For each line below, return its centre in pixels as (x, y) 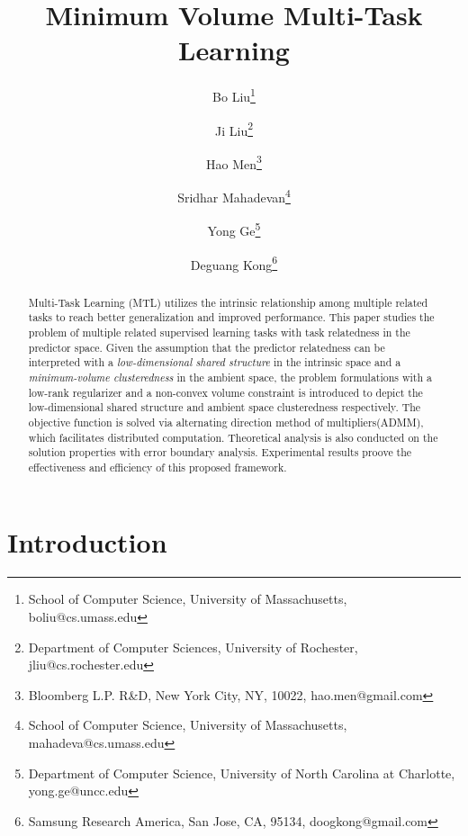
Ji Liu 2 (234, 129)
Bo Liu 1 (234, 95)
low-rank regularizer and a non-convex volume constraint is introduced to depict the (225, 392)
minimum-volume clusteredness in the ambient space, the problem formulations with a (230, 377)
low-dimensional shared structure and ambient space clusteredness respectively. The (225, 407)
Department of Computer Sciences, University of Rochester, (193, 647)
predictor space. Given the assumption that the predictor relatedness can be (207, 347)
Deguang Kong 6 (234, 263)
